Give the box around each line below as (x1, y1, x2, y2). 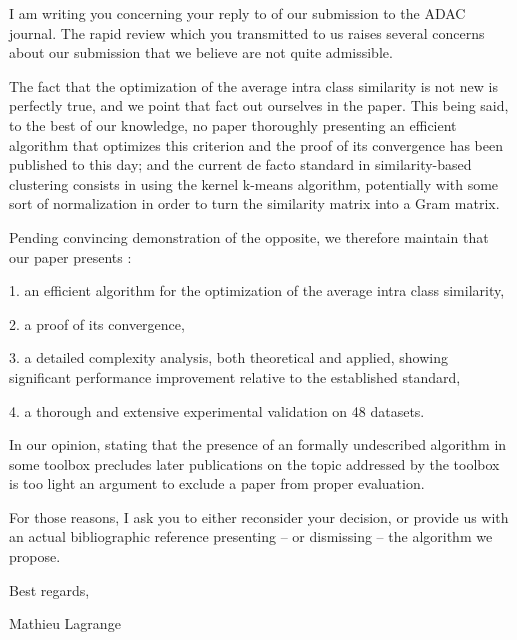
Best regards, (9, 579, 90, 600)
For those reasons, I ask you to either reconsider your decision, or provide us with (9, 506, 509, 527)
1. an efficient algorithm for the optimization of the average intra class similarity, (9, 280, 505, 301)
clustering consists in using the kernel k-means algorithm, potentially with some (9, 173, 499, 194)
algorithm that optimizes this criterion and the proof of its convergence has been (9, 134, 504, 155)
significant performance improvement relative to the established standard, (9, 366, 461, 387)
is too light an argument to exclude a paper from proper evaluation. (9, 473, 425, 494)
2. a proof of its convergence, (9, 313, 185, 334)
